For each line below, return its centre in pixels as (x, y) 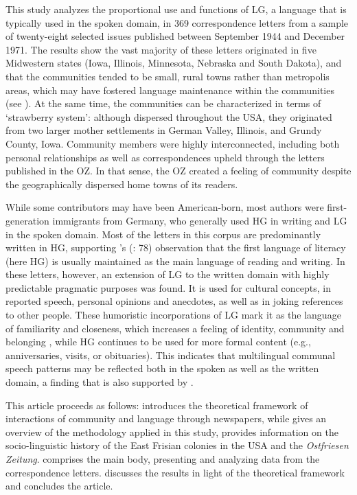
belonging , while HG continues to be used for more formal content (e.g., (158, 342)
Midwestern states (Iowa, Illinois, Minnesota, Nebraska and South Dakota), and (174, 63)
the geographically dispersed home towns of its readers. (122, 184)
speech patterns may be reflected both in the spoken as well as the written (162, 368)
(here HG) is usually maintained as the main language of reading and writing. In (175, 261)
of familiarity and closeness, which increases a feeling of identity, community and (175, 328)
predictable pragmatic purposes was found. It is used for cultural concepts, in (168, 287)
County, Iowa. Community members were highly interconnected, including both (173, 143)
